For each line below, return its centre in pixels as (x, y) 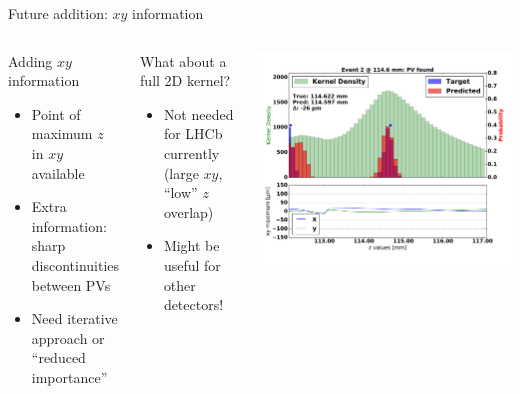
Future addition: (58, 13)
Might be (191, 245)
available (58, 172)
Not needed (198, 113)
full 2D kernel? (185, 80)
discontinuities (75, 264)
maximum (62, 133)
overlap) (188, 211)
